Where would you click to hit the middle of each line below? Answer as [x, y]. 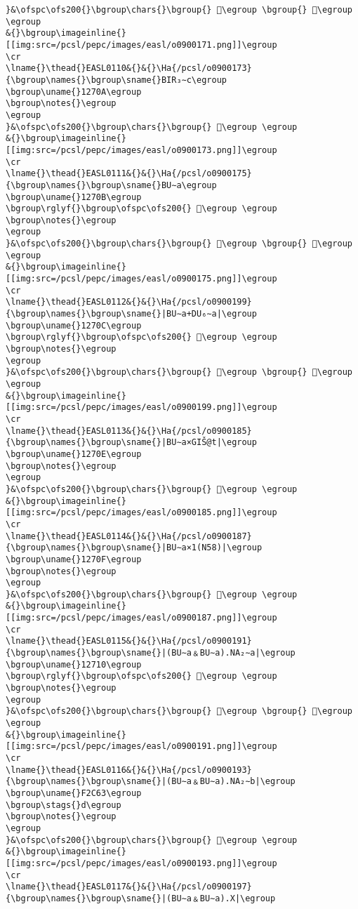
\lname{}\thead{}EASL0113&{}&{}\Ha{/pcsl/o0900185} [129, 431]
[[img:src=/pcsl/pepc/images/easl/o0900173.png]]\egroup [141, 150]
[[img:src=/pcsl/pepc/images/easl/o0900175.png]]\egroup [141, 279]
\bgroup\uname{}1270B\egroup [74, 197]
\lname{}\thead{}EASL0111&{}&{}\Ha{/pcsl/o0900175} [129, 174]
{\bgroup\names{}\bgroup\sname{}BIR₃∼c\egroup [116, 80]
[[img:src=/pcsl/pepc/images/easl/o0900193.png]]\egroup [141, 863]
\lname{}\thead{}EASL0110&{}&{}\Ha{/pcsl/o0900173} [129, 68]
